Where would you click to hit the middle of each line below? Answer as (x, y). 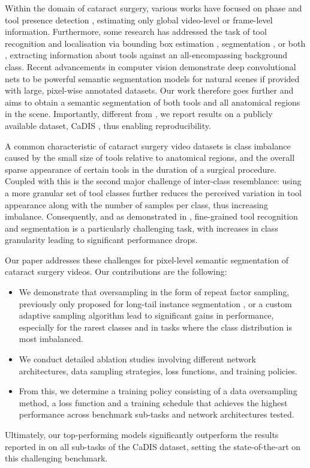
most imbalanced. (51, 339)
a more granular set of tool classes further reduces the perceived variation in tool (153, 192)
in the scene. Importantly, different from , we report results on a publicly (139, 114)
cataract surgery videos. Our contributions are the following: (116, 271)
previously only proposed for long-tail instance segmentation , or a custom (155, 303)
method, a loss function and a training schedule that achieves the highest (153, 402)
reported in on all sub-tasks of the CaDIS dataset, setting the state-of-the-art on (153, 446)
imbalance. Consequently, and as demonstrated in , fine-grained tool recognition (151, 216)
